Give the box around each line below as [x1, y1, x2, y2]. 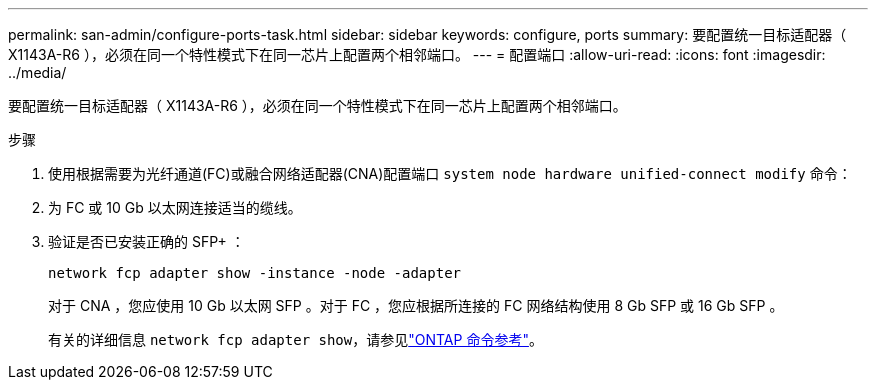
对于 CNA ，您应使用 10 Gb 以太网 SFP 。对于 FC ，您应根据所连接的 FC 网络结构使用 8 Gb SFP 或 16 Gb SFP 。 [48, 297, 784, 314]
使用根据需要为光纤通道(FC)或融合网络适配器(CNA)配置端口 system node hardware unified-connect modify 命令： [48, 165, 852, 182]
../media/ [8, 64, 67, 81]
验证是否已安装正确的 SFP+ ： [48, 233, 245, 250]
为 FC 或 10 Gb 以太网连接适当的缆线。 [48, 199, 302, 216]
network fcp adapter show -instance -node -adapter [48, 265, 462, 281]
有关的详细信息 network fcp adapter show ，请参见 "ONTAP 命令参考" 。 [48, 331, 543, 348]
